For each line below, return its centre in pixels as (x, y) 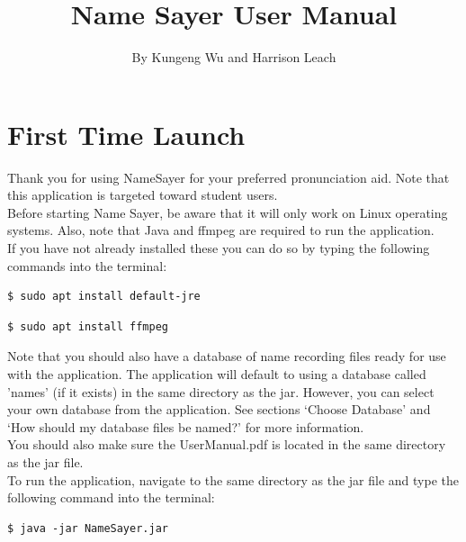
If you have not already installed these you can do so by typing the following (219, 248)
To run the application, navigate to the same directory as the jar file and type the (233, 479)
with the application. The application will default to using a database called (217, 374)
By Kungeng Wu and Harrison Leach (234, 57)
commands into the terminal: (87, 265)
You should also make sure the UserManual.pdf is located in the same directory (227, 444)
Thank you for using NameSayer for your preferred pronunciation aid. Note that (229, 177)
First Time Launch (126, 134)
